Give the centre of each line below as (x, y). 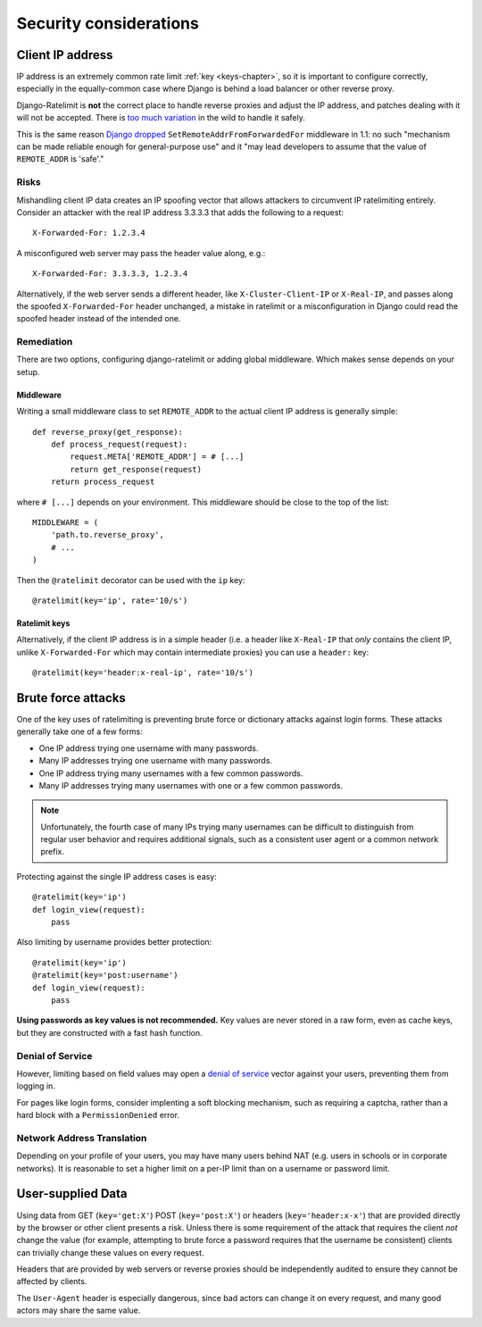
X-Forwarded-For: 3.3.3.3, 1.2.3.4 (110, 274)
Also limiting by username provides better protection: (114, 942)
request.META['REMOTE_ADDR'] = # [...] (157, 457)
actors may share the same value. (79, 1310)
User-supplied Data (72, 1193)
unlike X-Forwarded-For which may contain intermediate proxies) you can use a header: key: (193, 652)
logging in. (36, 1086)
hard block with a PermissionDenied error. (98, 1115)
